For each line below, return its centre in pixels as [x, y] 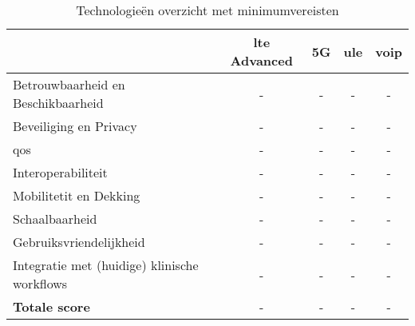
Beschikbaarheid [58, 103]
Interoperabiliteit [60, 172]
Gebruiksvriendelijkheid [79, 242]
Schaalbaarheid [55, 219]
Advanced [261, 60]
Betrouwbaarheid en [69, 84]
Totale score [51, 306]
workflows [40, 283]
